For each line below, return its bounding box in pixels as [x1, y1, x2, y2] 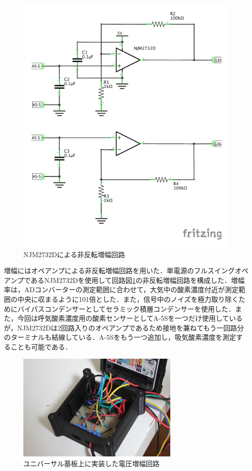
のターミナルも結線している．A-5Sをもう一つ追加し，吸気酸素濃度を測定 [4, 332, 236, 342]
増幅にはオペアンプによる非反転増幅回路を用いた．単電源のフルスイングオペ [4, 265, 249, 276]
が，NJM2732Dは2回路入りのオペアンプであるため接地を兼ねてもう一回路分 [4, 322, 244, 332]
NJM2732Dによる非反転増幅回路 [23, 249, 125, 259]
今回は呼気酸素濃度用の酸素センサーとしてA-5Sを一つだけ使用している [17, 313, 243, 323]
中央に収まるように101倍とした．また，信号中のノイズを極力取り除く [17, 294, 239, 304]
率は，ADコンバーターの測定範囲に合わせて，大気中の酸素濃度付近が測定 [4, 284, 239, 295]
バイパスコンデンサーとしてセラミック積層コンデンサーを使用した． [17, 303, 235, 314]
